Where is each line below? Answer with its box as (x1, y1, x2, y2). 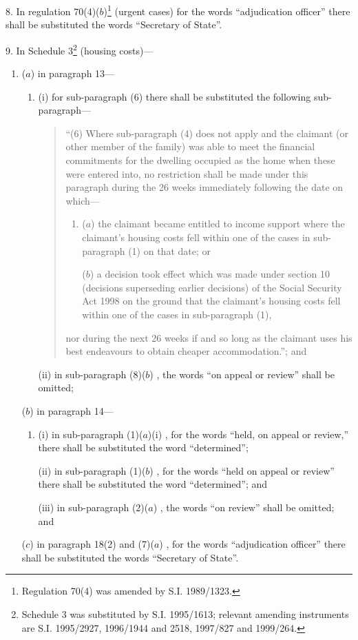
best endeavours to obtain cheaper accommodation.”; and (65, 344, 307, 358)
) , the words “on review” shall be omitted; (153, 499, 335, 514)
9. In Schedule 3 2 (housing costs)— (6, 41, 154, 57)
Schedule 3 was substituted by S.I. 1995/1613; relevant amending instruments (21, 606, 349, 621)
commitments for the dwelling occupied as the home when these (65, 153, 335, 167)
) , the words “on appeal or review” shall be (149, 367, 335, 381)
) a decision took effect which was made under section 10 (89, 267, 330, 281)
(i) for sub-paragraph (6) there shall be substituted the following (38, 89, 311, 103)
